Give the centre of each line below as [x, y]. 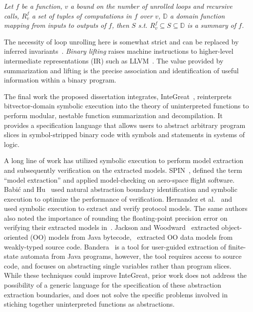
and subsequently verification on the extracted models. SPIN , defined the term [123, 170]
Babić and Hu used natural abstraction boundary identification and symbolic [121, 189]
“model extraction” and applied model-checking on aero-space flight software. [119, 179]
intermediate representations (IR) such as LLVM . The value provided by [114, 60]
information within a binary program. [60, 80]
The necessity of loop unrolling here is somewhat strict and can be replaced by [121, 41]
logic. [12, 144]
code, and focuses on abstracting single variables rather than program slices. [118, 265]
